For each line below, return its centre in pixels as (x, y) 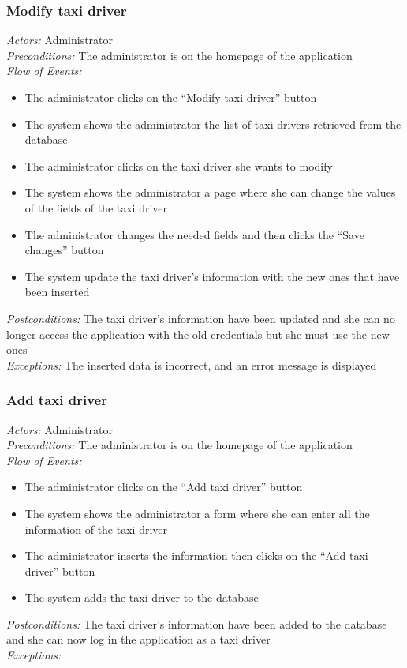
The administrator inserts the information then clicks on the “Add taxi (196, 555)
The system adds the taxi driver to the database (142, 597)
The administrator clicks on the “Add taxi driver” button (164, 487)
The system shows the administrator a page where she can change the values (210, 192)
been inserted (57, 292)
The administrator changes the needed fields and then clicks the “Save (194, 234)
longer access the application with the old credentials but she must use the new (198, 334)
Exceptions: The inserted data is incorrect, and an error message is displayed (192, 364)
